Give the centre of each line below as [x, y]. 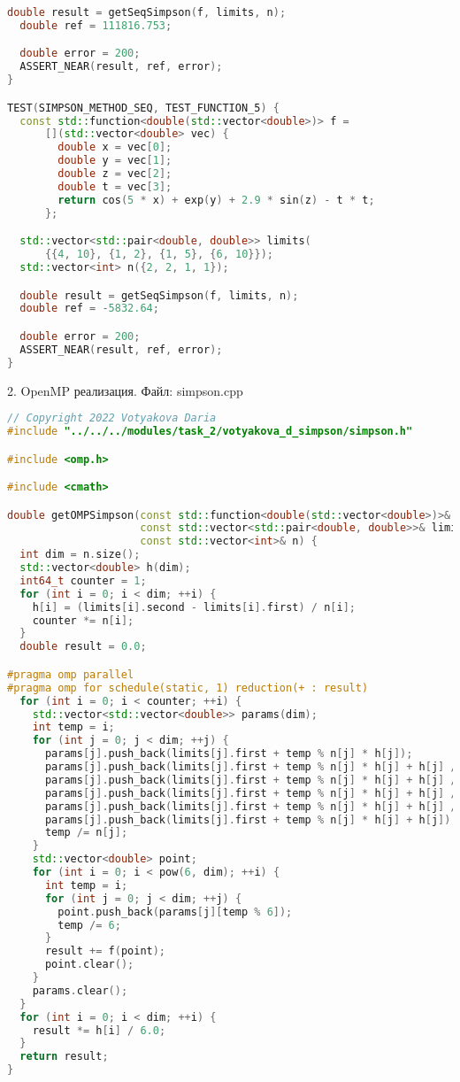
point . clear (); [89, 965]
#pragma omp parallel [71, 674]
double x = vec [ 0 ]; [115, 147]
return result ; [64, 1057]
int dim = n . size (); [80, 555]
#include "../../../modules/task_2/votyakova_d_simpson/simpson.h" [210, 431]
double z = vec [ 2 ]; [115, 174]
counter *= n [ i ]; [83, 620]
